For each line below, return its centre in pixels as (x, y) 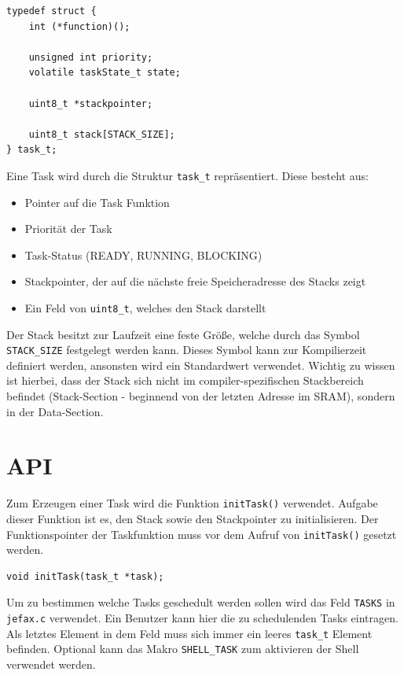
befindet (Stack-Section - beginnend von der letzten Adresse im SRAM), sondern (201, 396)
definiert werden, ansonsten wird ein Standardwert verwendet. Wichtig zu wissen (201, 365)
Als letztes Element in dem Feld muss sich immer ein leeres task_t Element (189, 633)
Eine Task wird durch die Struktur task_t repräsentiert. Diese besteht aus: (187, 175)
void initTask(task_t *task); (85, 576)
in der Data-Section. (55, 411)
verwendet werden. (51, 664)
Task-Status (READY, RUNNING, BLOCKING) (143, 255)
